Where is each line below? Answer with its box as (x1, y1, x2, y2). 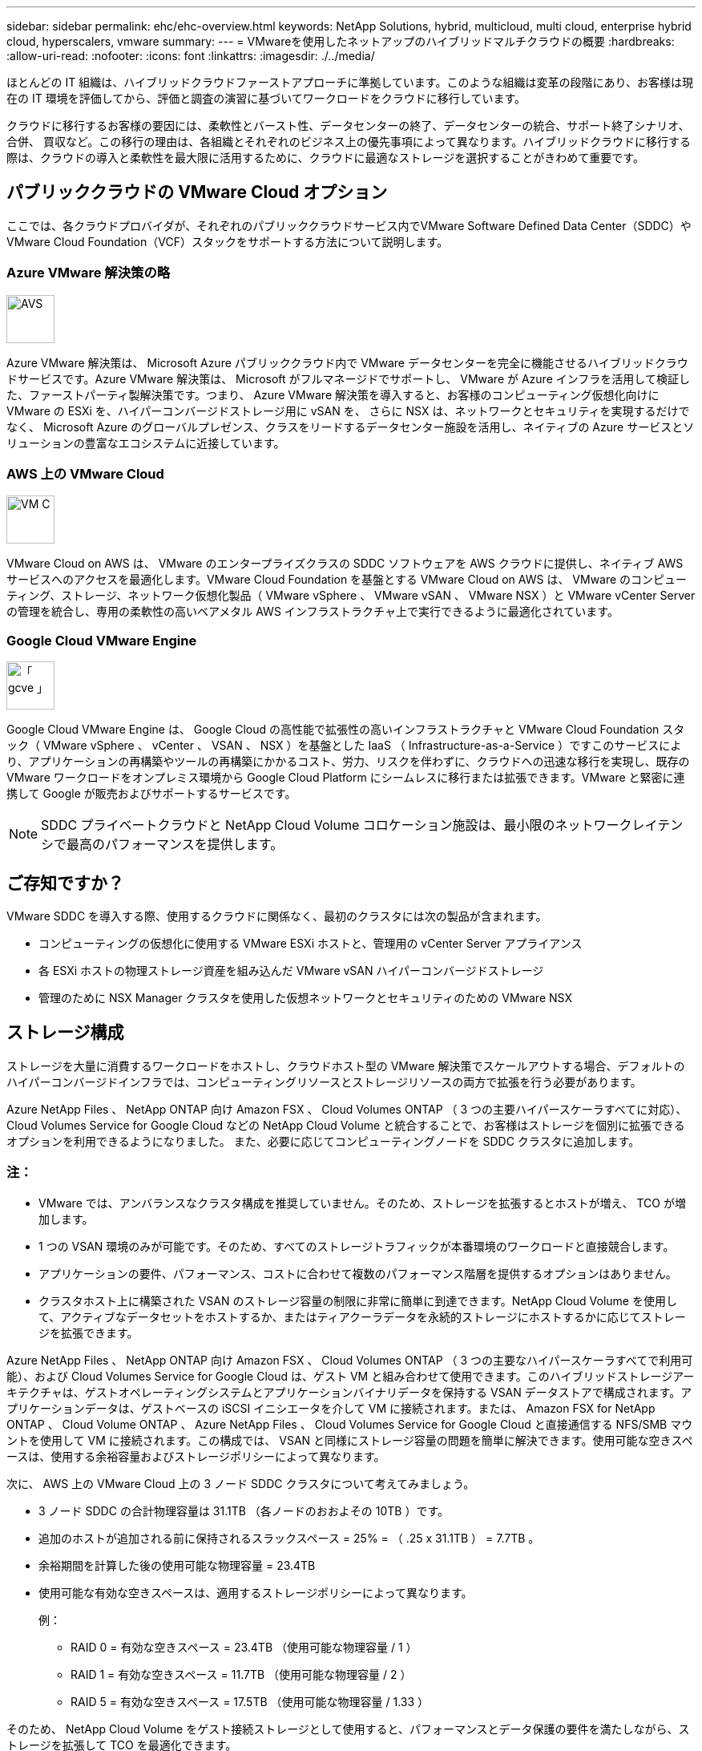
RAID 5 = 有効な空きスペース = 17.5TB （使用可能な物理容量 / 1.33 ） (71, 1694, 430, 1709)
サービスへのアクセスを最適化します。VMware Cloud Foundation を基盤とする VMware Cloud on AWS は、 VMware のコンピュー (6, 572, 688, 587)
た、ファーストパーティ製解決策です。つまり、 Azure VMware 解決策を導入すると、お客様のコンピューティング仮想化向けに (6, 387, 660, 402)
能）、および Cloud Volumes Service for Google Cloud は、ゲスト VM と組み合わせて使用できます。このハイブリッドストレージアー (6, 1369, 695, 1383)
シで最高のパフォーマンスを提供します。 (41, 836, 284, 853)
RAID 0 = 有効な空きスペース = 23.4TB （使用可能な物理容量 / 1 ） (71, 1640, 418, 1654)
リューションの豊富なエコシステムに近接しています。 (6, 435, 285, 450)
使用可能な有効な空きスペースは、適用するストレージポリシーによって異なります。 (38, 1585, 473, 1599)
